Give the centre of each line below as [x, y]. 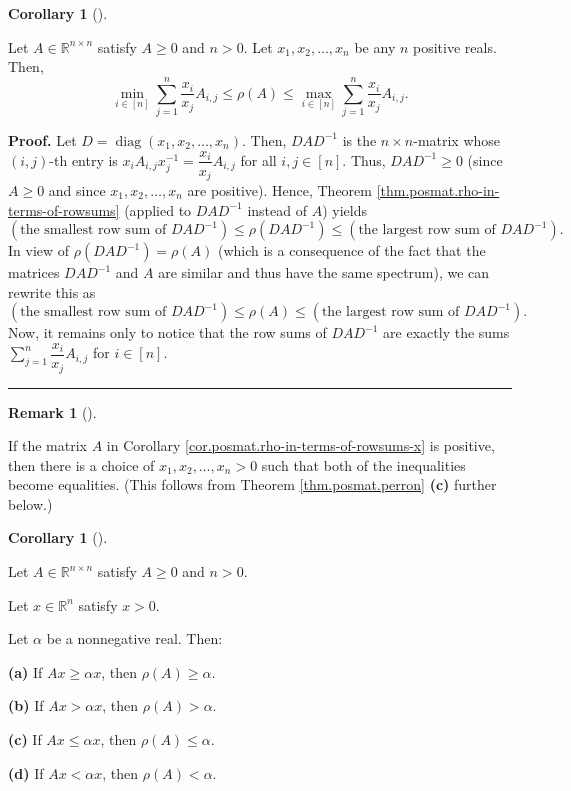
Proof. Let [42, 139]
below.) [30, 503]
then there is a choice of [81, 464]
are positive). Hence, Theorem [279, 190]
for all [258, 159]
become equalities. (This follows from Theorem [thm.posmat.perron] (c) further [252, 484]
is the [359, 139]
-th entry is [83, 159]
